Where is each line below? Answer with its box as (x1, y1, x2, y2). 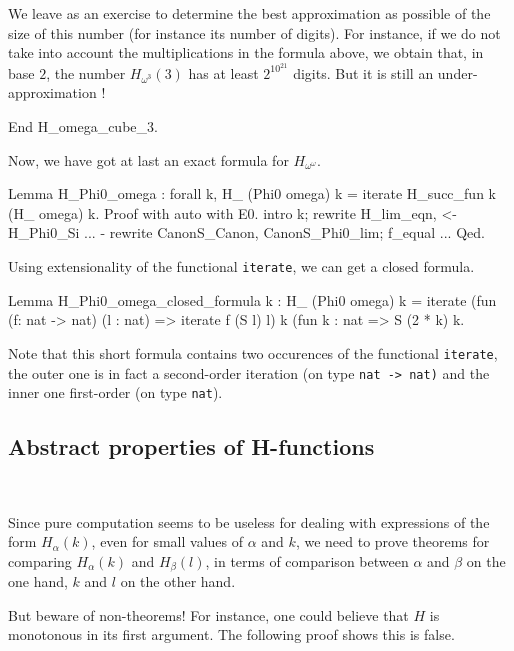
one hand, (8, 571, 68, 592)
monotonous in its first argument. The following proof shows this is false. (8, 624, 455, 645)
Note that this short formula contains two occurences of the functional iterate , (8, 342, 498, 363)
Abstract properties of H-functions (8, 431, 375, 462)
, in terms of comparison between (205, 550, 409, 571)
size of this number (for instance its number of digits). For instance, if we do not (8, 22, 501, 43)
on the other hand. (120, 571, 236, 592)
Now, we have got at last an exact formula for (8, 149, 289, 170)
